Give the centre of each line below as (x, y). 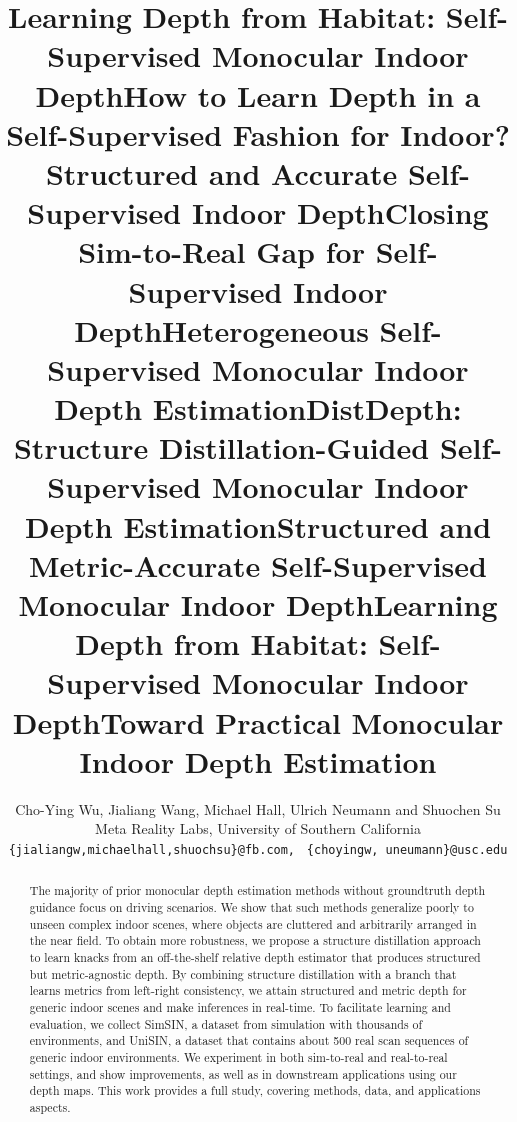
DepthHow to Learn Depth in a (258, 94)
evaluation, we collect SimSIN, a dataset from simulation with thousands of (226, 1023)
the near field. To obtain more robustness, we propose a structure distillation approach (255, 940)
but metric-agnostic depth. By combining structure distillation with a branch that (243, 973)
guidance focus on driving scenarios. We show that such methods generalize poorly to (251, 906)
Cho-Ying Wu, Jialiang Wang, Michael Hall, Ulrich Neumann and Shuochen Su (258, 808)
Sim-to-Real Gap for (221, 251)
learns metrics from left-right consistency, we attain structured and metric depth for (248, 990)
